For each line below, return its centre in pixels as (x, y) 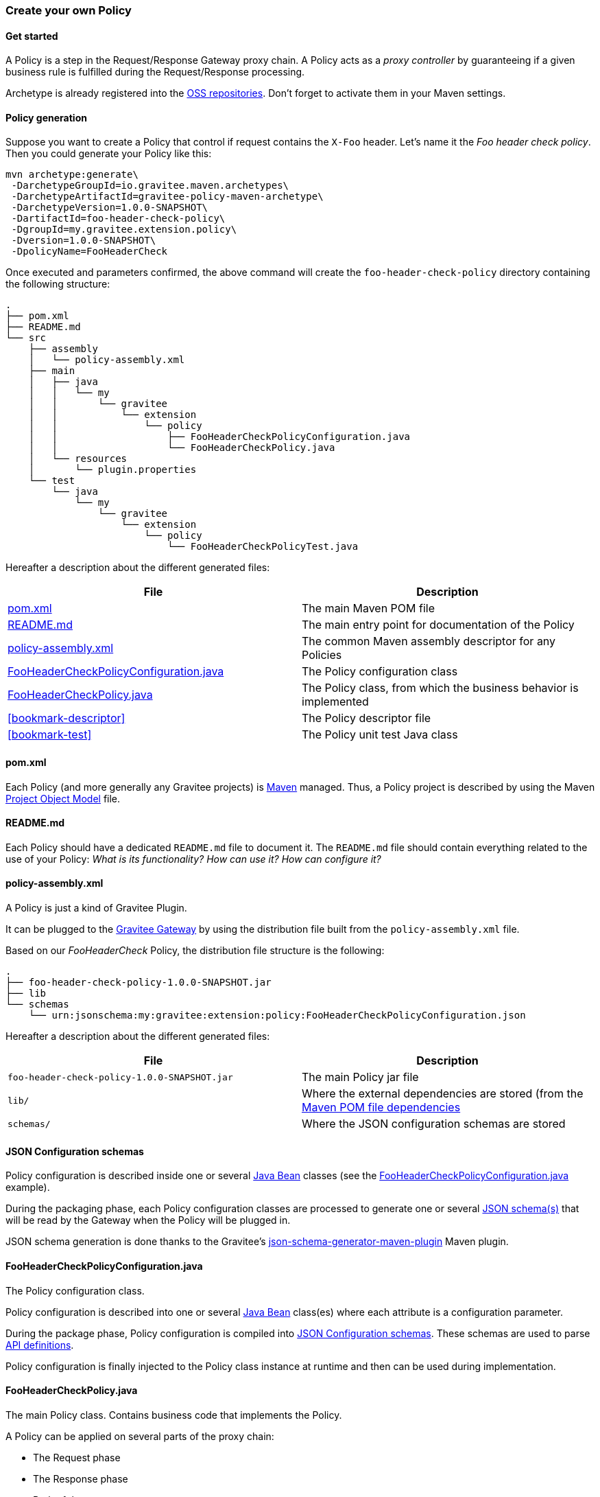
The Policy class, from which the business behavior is (440, 688)
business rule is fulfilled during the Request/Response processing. (155, 72)
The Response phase (81, 1478)
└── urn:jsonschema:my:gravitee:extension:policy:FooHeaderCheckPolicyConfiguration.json (277, 1016)
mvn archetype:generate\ (72, 175)
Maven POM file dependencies (381, 1107)
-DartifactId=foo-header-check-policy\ (118, 219)
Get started (32, 36)
